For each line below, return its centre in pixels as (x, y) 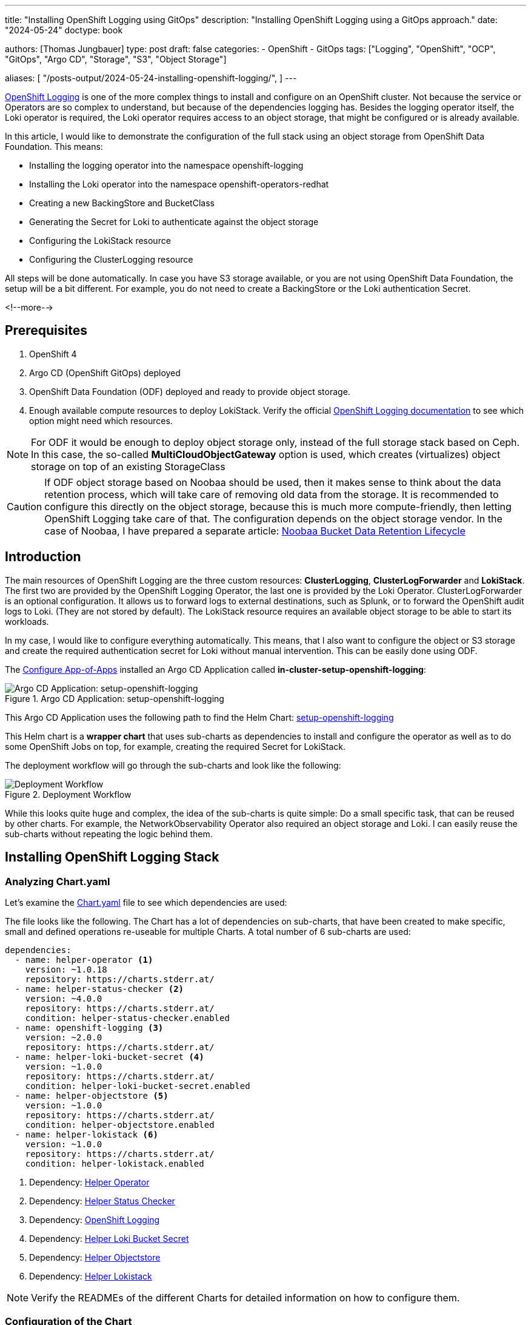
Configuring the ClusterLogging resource (111, 259)
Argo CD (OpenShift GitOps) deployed (105, 373)
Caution (25, 506)
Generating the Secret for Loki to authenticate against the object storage (174, 222)
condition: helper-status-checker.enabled (127, 1018)
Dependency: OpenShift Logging (95, 1219)
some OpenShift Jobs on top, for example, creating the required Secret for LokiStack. (175, 746)
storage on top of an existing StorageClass (128, 466)
